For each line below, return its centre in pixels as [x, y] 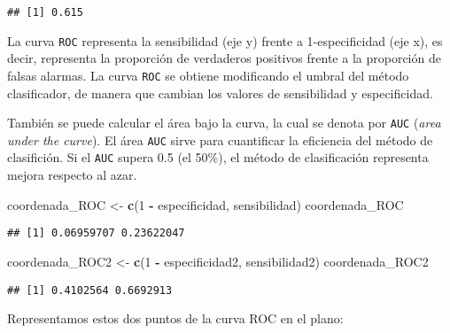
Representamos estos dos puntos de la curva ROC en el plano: [175, 318]
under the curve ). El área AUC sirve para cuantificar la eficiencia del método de [220, 139]
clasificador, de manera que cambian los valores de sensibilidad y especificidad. [220, 93]
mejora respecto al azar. [72, 175]
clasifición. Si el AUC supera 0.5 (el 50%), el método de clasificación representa [218, 157]
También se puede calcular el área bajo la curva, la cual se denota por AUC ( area [224, 123]
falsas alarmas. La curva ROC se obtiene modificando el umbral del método [208, 75]
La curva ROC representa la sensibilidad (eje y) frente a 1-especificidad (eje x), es [225, 40]
